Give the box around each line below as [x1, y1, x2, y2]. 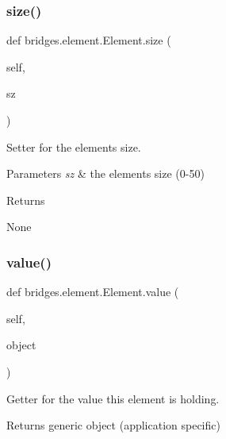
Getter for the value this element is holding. [6, 390, 220, 406]
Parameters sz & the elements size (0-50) [6, 165, 205, 182]
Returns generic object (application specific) [6, 417, 220, 433]
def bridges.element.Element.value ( [6, 283, 179, 300]
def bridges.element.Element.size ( [6, 32, 171, 48]
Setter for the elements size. [6, 138, 141, 155]
